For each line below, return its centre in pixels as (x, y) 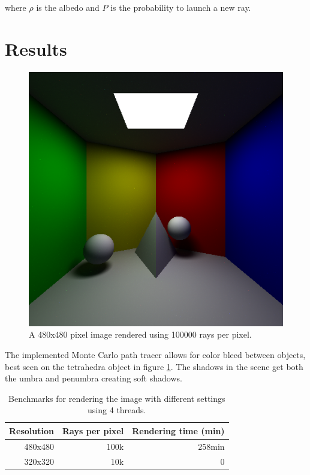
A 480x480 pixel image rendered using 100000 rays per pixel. (140, 334)
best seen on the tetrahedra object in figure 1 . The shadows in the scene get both (154, 366)
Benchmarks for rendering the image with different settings (117, 398)
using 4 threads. (117, 410)
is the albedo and (68, 7)
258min (211, 446)
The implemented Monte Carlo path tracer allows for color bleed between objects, (155, 354)
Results (36, 48)
